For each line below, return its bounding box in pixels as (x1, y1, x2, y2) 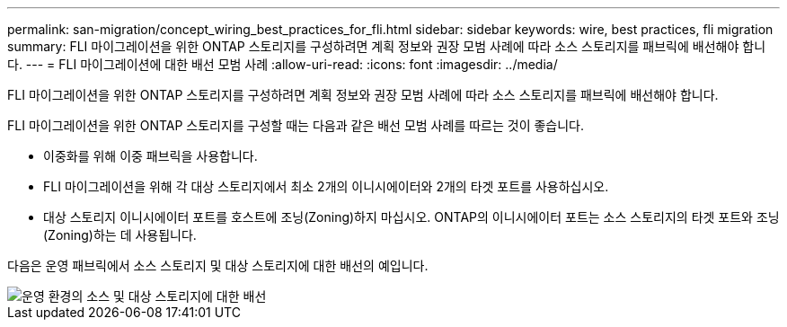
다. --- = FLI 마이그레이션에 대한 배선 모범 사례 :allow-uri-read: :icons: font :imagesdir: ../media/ (7, 57, 558, 72)
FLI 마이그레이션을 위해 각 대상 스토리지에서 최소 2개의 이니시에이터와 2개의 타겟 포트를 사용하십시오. (43, 179, 609, 194)
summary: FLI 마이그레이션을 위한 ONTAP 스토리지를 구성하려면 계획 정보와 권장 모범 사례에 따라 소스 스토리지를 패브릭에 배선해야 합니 (7, 39, 766, 54)
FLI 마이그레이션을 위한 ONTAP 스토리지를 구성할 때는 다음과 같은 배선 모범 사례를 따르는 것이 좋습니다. (7, 118, 584, 133)
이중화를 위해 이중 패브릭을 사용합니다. (43, 148, 258, 163)
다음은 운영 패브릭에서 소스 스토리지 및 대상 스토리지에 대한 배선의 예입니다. (7, 258, 429, 273)
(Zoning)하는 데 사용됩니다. (43, 227, 197, 243)
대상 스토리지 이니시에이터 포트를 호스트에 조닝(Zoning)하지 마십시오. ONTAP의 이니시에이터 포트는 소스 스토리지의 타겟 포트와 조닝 (43, 209, 780, 225)
